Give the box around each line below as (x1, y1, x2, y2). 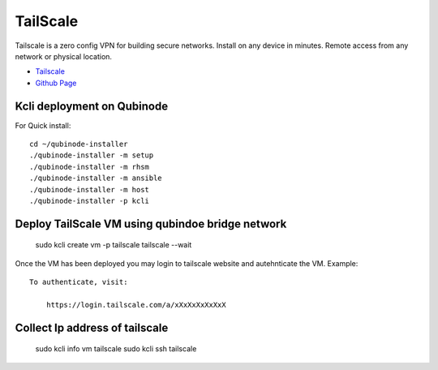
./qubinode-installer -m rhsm (29, 162, 150, 171)
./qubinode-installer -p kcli (29, 196, 150, 205)
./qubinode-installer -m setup (29, 151, 154, 160)
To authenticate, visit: (29, 277, 128, 287)
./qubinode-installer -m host (29, 185, 150, 194)
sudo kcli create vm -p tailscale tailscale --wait (35, 240, 192, 250)
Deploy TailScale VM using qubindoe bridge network (15, 217, 287, 230)
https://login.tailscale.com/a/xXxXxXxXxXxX (45, 300, 226, 309)
